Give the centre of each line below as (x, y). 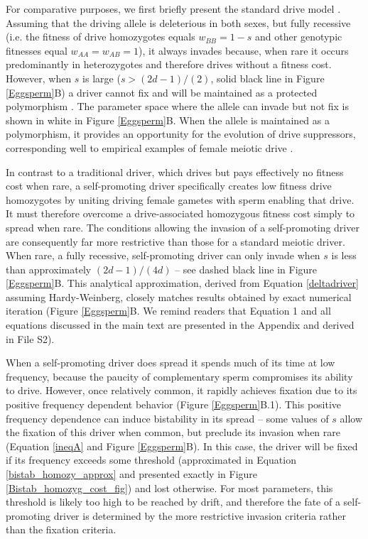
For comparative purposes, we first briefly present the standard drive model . (173, 9)
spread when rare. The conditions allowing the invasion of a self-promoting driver (183, 227)
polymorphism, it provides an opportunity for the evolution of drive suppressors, (181, 134)
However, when (39, 78)
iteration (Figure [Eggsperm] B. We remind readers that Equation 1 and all (168, 311)
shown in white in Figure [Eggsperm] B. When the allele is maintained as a (168, 120)
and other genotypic (299, 37)
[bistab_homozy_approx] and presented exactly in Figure (132, 474)
